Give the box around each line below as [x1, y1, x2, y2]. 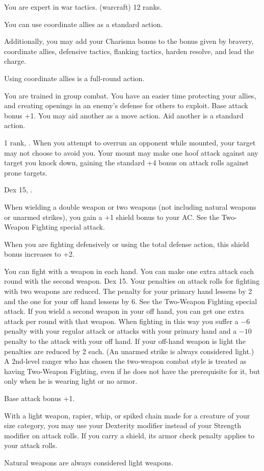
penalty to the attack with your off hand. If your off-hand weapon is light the [4, 336, 246, 346]
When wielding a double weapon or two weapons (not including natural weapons [4, 201, 256, 212]
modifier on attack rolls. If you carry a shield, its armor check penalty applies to [4, 430, 255, 440]
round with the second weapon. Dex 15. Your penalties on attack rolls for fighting [4, 276, 260, 286]
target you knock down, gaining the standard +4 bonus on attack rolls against [4, 157, 249, 168]
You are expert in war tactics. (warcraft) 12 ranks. [4, 2, 162, 12]
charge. [4, 56, 27, 66]
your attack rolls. [4, 440, 58, 451]
